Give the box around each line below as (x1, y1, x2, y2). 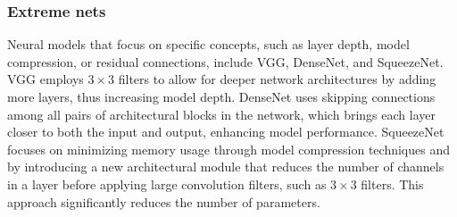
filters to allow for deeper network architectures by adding (118, 70, 436, 88)
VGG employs (7, 70, 84, 88)
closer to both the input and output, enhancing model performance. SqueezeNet (7, 122, 445, 141)
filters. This (361, 174, 424, 193)
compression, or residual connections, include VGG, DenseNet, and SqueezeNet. (7, 52, 444, 71)
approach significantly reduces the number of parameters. (7, 192, 320, 211)
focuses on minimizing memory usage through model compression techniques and (7, 139, 451, 158)
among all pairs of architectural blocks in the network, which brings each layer (7, 104, 436, 123)
